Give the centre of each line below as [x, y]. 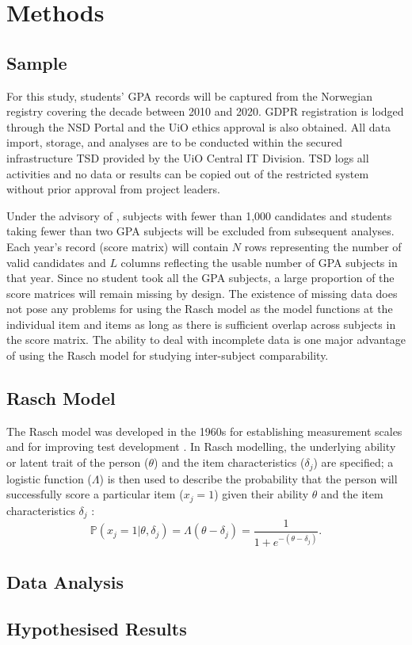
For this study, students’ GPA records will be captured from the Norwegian [189, 95]
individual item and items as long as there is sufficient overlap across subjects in [201, 324]
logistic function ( [49, 478]
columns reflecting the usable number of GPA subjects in [259, 262]
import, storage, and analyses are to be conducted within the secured [174, 142]
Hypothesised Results [97, 628]
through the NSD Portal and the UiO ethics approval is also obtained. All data [198, 126]
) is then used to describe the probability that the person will [248, 478]
